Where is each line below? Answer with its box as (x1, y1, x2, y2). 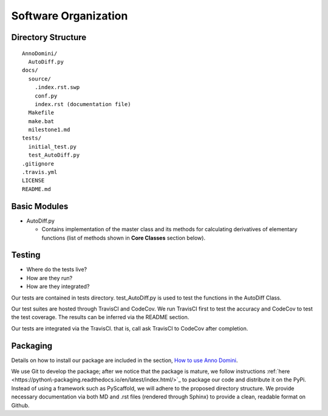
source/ (28, 75, 51, 82)
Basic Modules (11, 201, 69, 212)
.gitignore (22, 160, 55, 167)
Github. (11, 401, 30, 409)
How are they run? (26, 274, 73, 281)
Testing (11, 250, 41, 260)
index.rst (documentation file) (34, 101, 131, 107)
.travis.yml (22, 169, 58, 176)
